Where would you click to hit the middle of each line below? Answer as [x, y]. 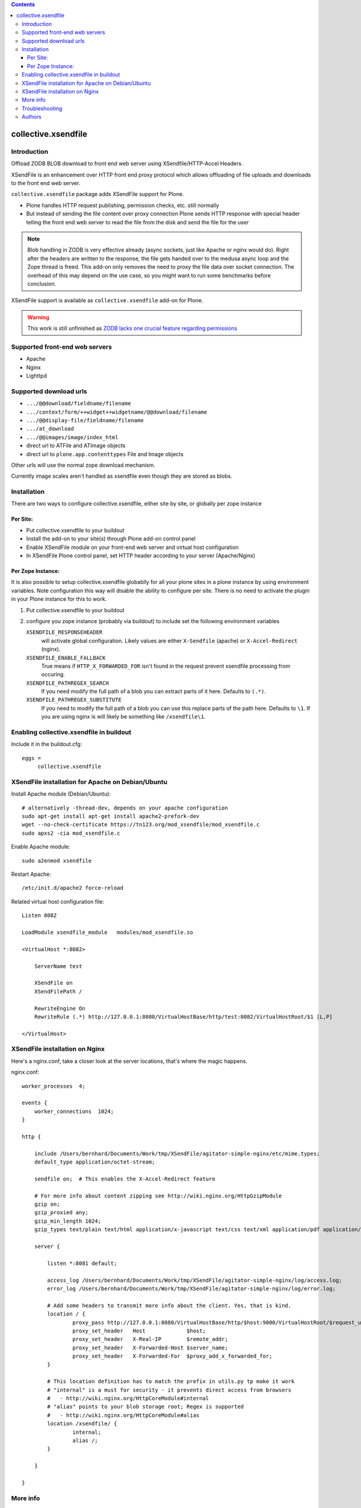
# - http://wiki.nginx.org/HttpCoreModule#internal [128, 1399]
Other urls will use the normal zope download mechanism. [83, 465]
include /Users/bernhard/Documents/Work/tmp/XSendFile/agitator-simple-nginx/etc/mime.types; [177, 1153]
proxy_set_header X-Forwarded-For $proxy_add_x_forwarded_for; [172, 1356]
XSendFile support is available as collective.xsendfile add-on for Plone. [107, 300]
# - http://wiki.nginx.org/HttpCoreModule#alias [123, 1415]
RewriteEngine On [60, 1008]
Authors [32, 117]
